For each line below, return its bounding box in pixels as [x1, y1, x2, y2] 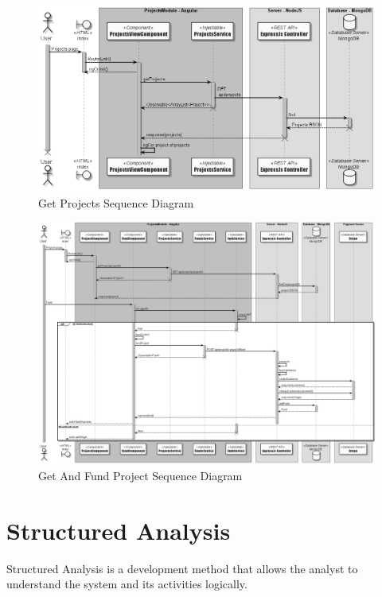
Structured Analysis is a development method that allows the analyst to [6, 560, 358, 576]
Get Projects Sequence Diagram [38, 194, 194, 211]
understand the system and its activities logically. [6, 576, 248, 592]
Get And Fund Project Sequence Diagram [38, 467, 243, 483]
